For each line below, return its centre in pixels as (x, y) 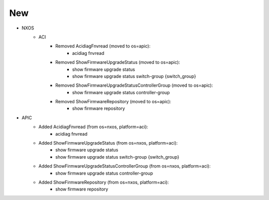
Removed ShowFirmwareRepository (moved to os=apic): (113, 102)
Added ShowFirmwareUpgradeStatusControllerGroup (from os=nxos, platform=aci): (125, 166)
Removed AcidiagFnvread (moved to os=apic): (103, 46)
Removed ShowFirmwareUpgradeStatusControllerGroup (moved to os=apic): (134, 85)
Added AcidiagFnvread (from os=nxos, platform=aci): (93, 127)
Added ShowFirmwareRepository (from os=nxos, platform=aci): (104, 182)
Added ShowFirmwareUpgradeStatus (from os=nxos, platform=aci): (108, 143)
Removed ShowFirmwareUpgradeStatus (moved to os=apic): (118, 62)
